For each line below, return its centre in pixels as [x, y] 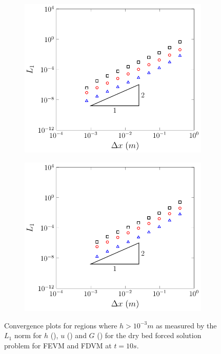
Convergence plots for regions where [61, 325]
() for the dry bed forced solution [149, 335]
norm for [28, 335]
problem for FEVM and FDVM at [58, 345]
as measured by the [186, 325]
